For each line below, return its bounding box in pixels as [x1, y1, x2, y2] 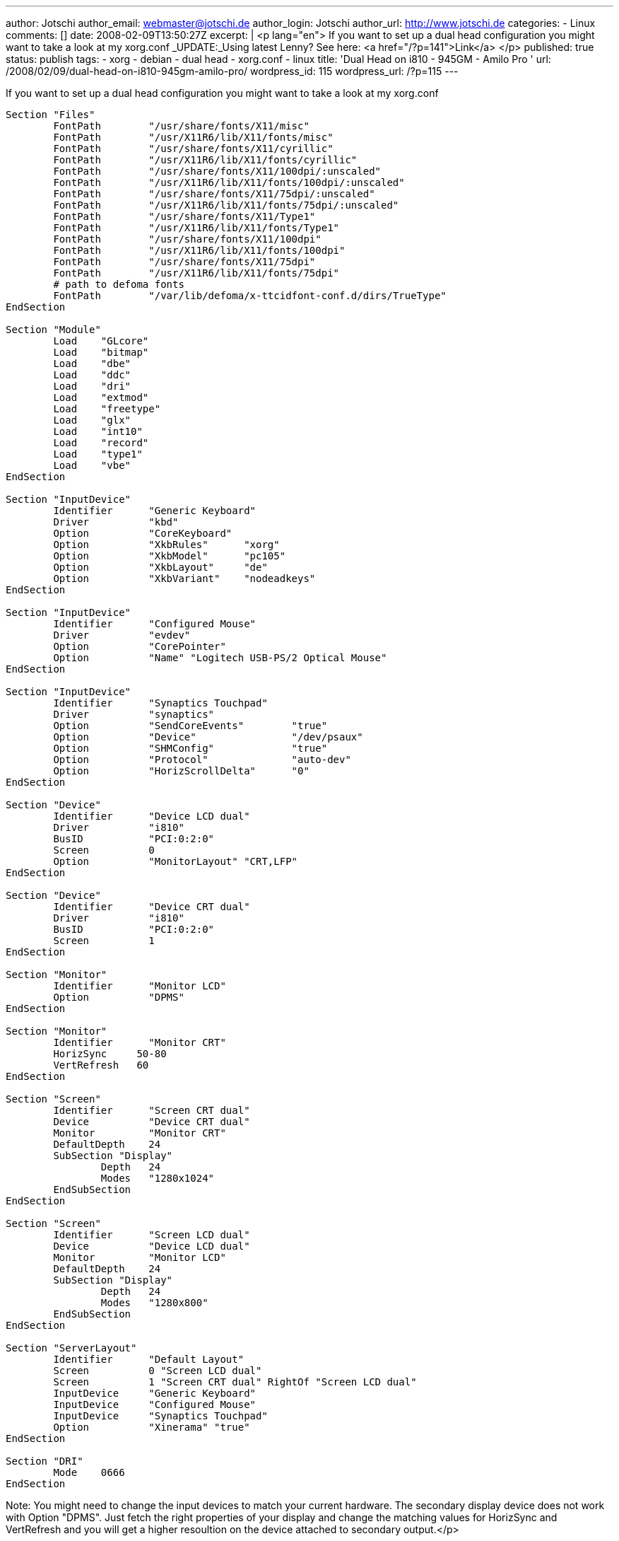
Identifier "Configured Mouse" [53, 618, 257, 629]
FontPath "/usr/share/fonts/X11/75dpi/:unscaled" [53, 188, 375, 199]
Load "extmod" [53, 392, 149, 403]
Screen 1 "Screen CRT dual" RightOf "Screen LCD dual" [53, 1376, 417, 1388]
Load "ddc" [53, 369, 131, 380]
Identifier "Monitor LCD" [53, 980, 226, 992]
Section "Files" [6, 109, 95, 120]
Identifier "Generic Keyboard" [53, 505, 257, 516]
